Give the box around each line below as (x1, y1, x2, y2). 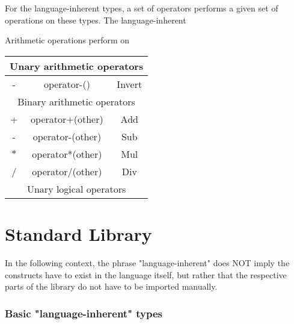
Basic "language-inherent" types (5, 305, 163, 320)
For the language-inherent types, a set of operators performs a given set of (5, 2, 278, 14)
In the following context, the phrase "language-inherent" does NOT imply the (5, 256, 290, 269)
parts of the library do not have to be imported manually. (5, 280, 218, 293)
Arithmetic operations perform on (5, 34, 130, 46)
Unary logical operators (26, 181, 126, 196)
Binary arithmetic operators (17, 94, 135, 108)
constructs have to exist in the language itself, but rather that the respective (5, 268, 287, 281)
